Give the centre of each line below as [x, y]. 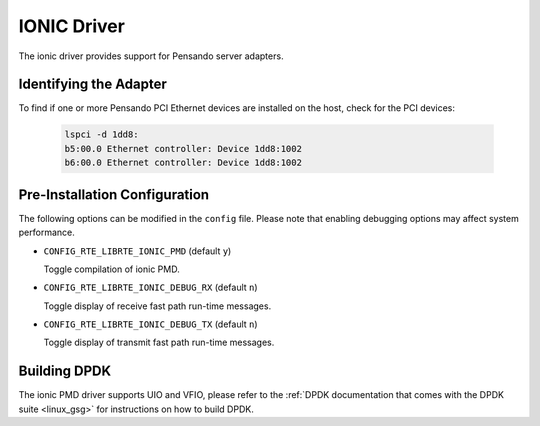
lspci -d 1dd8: [101, 134]
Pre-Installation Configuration [114, 194]
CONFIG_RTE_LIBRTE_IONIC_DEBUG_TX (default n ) [151, 324]
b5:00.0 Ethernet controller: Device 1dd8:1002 [183, 148]
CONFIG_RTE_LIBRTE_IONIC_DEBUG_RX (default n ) [151, 287]
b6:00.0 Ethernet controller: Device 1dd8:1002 [183, 163]
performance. [46, 232]
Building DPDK [65, 371]
